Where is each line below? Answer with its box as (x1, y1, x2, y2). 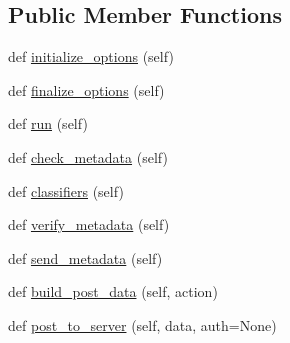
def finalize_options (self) (8, 79, 165, 100)
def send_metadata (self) (8, 247, 163, 268)
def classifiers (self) (8, 180, 124, 201)
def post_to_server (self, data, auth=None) (8, 314, 277, 335)
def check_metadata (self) (8, 146, 168, 167)
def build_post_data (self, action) (8, 281, 218, 302)
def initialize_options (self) (8, 46, 174, 67)
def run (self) (8, 113, 88, 134)
